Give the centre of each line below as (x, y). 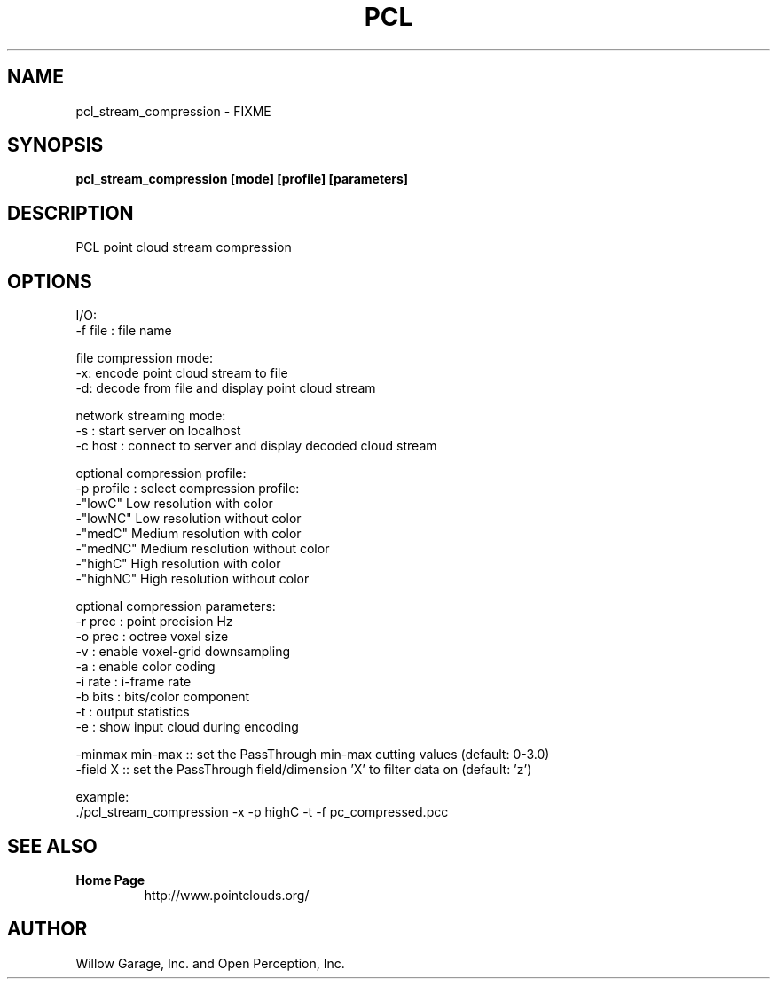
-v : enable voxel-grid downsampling (183, 652)
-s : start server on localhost (158, 431)
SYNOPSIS (55, 145)
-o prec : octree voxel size (152, 637)
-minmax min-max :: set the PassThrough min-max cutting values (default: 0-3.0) (313, 755)
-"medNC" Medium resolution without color (203, 549)
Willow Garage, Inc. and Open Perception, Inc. (210, 963)
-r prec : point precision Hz (154, 622)
